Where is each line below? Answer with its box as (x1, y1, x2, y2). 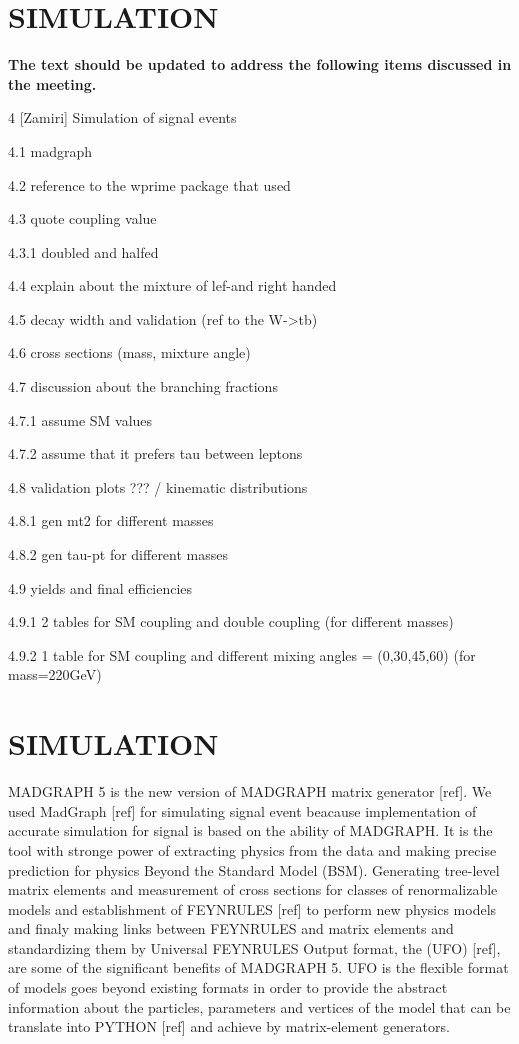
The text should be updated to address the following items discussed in (8, 54, 512, 75)
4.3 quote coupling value (8, 208, 157, 229)
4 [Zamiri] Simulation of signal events (8, 107, 237, 128)
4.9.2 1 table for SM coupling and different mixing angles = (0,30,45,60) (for (8, 644, 476, 665)
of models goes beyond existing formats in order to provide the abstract (8, 977, 448, 998)
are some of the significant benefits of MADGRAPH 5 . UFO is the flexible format (8, 957, 509, 978)
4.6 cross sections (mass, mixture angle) (8, 342, 251, 363)
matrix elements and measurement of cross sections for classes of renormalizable (8, 879, 498, 900)
